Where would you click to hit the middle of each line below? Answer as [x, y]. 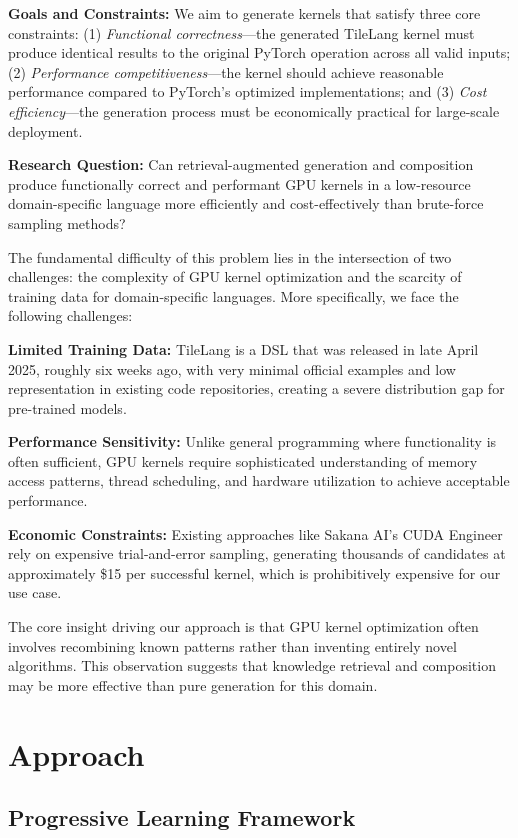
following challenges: [70, 315]
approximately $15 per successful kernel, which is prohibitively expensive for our [254, 572]
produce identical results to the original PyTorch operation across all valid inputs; [259, 52]
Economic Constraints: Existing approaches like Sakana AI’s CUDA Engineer [255, 533]
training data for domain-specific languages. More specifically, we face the [233, 295]
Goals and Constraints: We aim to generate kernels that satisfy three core [244, 13]
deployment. [45, 130]
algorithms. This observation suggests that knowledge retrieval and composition [252, 665]
